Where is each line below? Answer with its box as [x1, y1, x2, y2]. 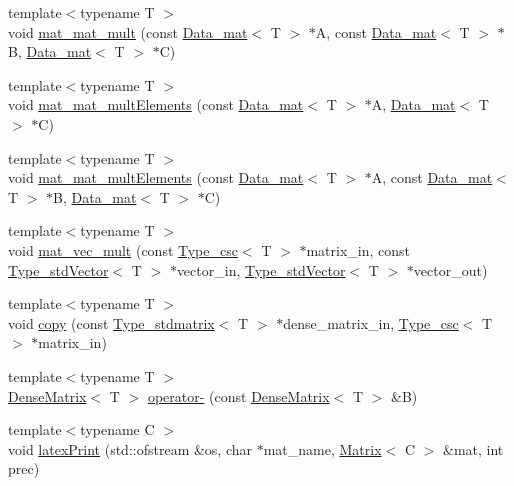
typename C [80, 419, 155, 440]
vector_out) [413, 259, 488, 280]
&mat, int [442, 438, 504, 459]
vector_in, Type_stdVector [176, 259, 346, 280]
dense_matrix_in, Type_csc [283, 312, 459, 333]
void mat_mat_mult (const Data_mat [8, 21, 248, 42]
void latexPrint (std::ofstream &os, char [8, 438, 253, 459]
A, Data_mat [371, 94, 456, 115]
